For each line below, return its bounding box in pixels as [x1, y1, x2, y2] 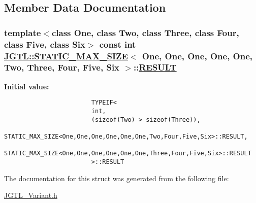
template [4, 26, 41, 39]
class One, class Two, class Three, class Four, [51, 26, 239, 39]
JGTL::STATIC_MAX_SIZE [4, 49, 128, 62]
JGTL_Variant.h [4, 190, 57, 200]
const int [99, 38, 136, 50]
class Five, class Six [4, 38, 85, 50]
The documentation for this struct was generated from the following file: [4, 173, 229, 183]
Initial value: [4, 81, 49, 91]
